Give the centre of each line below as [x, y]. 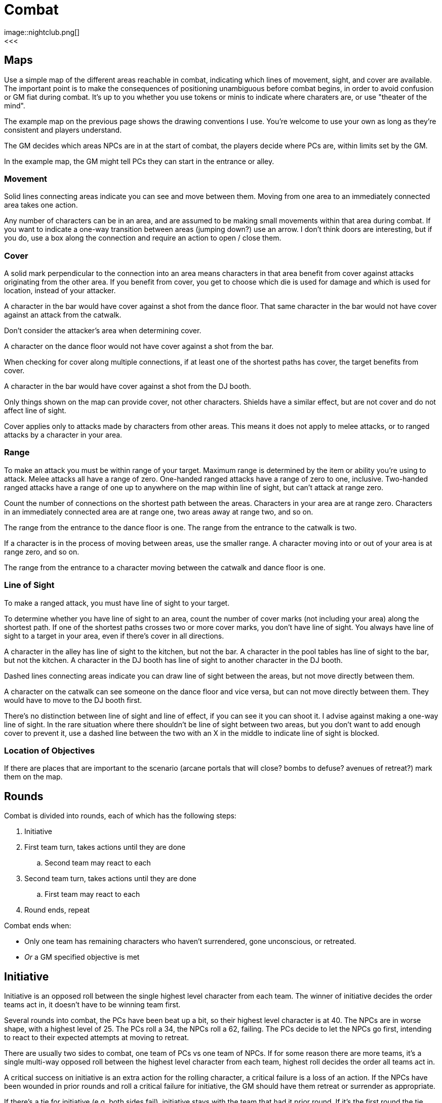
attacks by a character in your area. [63, 435]
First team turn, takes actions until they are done [105, 847]
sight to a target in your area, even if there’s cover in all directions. [114, 636]
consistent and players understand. [63, 130]
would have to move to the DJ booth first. [73, 700]
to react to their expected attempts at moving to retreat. [97, 1038]
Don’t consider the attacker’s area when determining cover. [103, 331]
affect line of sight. [35, 411]
